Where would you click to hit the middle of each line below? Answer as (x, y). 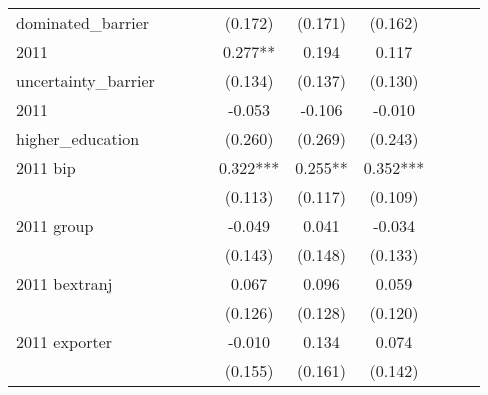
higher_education (78, 138)
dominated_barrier (83, 22)
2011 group (55, 225)
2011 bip (46, 167)
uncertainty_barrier (85, 80)
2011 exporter (64, 341)
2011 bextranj (64, 283)
